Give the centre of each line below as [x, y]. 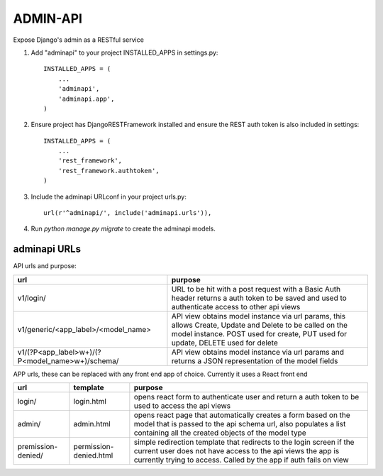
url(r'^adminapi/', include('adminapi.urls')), [128, 213]
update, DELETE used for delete [224, 343]
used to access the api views [182, 406]
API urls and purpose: [45, 266]
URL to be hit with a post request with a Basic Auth [256, 289]
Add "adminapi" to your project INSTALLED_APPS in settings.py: [124, 52]
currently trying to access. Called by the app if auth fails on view [241, 460]
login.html [90, 402]
